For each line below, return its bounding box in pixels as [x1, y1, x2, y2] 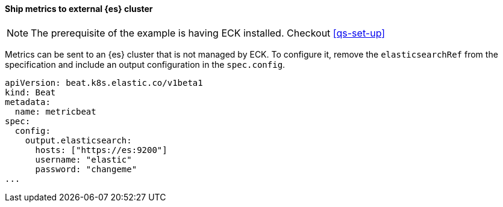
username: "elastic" [35, 154, 132, 164]
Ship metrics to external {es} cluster [5, 4, 153, 14]
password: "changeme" [35, 164, 137, 174]
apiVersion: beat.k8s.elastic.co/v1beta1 [5, 77, 203, 88]
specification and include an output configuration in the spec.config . [5, 59, 286, 70]
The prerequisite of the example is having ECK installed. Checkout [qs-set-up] [31, 26, 386, 39]
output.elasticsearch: [25, 135, 132, 145]
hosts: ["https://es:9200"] [35, 145, 167, 155]
